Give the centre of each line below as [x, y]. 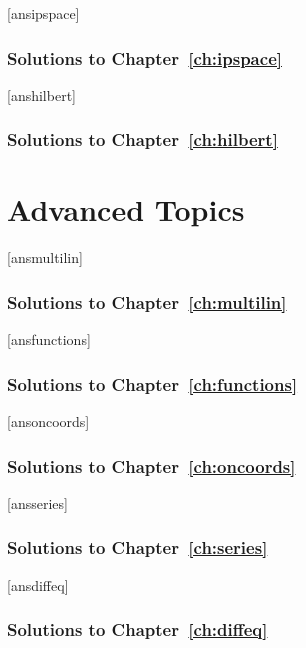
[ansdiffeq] [38, 584]
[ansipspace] [43, 13]
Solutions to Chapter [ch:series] [137, 547]
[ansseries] [37, 502]
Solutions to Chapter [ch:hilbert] [142, 139]
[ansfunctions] [49, 339]
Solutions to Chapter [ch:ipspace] [144, 57]
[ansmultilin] [45, 257]
